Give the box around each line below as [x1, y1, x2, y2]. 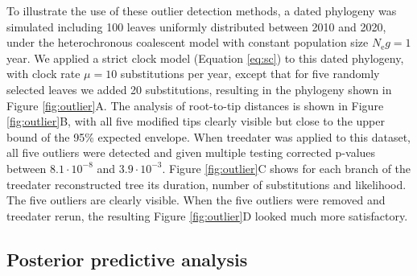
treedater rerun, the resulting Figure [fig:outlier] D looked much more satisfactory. [6, 207, 408, 224]
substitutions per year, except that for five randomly [120, 65, 380, 82]
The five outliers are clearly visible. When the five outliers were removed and [6, 192, 386, 208]
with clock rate [6, 65, 81, 82]
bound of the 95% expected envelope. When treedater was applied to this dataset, [6, 128, 411, 145]
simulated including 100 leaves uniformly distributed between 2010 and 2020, [6, 18, 386, 35]
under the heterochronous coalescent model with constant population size [6, 34, 369, 51]
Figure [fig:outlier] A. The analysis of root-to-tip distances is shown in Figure [6, 97, 384, 113]
